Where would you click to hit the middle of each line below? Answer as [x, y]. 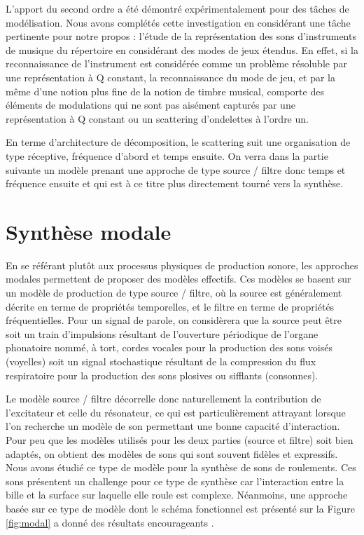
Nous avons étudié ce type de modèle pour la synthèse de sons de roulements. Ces [181, 467]
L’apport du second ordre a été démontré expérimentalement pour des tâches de [177, 8]
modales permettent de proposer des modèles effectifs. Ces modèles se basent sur [178, 279]
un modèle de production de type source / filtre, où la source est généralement [174, 293]
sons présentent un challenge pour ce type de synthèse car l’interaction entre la [175, 481]
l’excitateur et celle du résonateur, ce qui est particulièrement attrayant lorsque [176, 412]
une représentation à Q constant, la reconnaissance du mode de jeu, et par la [171, 77]
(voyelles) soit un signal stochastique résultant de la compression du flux [161, 361]
